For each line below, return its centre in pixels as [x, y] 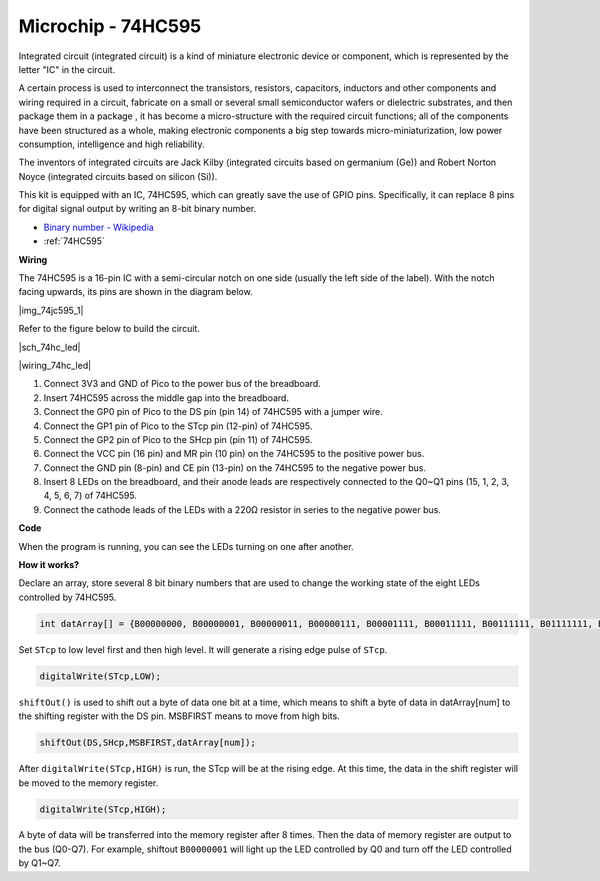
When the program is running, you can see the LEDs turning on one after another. [186, 546]
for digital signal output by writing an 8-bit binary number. [137, 209]
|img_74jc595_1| [51, 310]
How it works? [49, 565]
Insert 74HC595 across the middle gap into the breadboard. [166, 397]
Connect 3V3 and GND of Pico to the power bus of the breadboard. [182, 384]
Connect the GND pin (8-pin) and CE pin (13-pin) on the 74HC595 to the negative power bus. [235, 467]
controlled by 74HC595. [67, 597]
